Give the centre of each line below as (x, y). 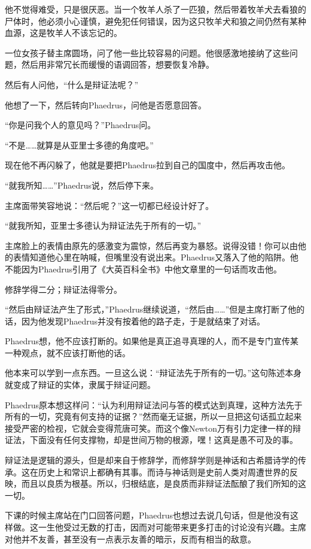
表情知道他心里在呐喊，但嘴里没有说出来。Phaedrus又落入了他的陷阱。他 (156, 257)
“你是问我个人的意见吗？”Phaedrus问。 (80, 125)
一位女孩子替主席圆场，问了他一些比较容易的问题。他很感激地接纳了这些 (147, 52)
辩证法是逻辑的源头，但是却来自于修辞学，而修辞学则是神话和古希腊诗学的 (151, 460)
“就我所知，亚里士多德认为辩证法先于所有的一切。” (103, 225)
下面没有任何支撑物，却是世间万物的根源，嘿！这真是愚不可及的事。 (164, 440)
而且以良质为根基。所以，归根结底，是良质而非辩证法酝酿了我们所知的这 (164, 483)
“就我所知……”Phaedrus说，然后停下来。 (82, 185)
